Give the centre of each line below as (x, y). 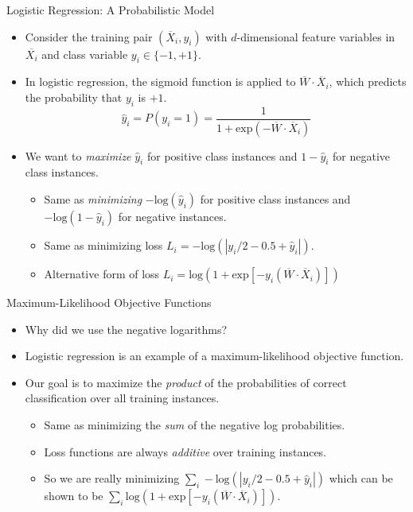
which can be (361, 478)
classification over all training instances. (122, 398)
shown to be (74, 496)
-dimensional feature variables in (316, 36)
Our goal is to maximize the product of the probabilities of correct (186, 382)
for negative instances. (172, 217)
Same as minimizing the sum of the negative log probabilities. (195, 425)
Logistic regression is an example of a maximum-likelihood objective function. (214, 356)
